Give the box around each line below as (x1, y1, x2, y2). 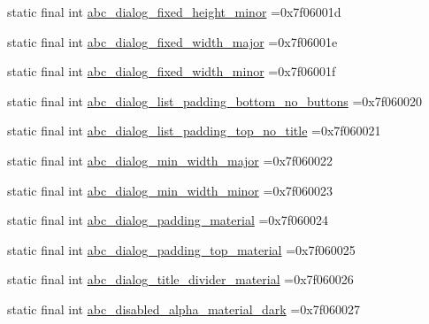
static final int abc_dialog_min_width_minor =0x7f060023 (7, 181, 333, 199)
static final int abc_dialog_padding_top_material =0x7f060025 (7, 240, 356, 258)
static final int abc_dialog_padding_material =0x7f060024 (7, 211, 329, 229)
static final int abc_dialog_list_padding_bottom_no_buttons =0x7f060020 (7, 91, 422, 110)
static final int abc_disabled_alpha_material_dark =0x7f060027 (7, 299, 360, 318)
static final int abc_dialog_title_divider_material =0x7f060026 (7, 270, 354, 289)
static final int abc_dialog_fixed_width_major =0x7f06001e (7, 32, 338, 50)
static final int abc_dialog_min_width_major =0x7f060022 (7, 150, 333, 169)
